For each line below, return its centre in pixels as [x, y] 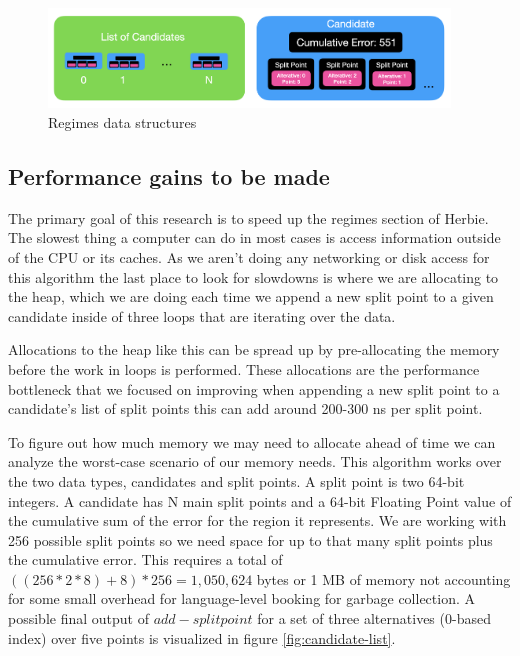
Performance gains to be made [169, 175]
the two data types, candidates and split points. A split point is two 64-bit [236, 480]
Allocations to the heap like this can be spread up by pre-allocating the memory [254, 349]
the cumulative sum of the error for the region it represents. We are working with [257, 520]
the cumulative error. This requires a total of [145, 559]
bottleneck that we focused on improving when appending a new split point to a [254, 388]
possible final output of [78, 618]
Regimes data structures [122, 121]
